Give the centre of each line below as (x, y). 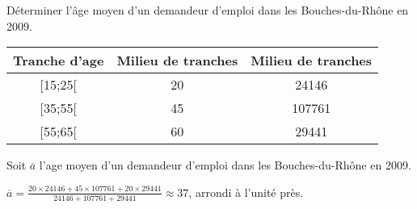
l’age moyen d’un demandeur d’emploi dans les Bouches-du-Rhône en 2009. (225, 165)
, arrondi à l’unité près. (246, 192)
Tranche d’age (59, 61)
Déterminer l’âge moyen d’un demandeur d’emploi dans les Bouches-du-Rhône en (208, 10)
